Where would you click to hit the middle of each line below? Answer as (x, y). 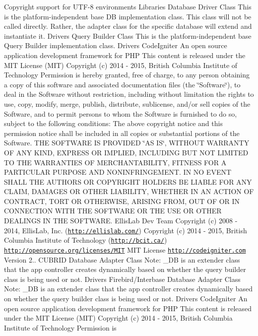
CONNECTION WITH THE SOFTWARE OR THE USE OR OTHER (113, 211)
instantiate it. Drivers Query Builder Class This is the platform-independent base (128, 35)
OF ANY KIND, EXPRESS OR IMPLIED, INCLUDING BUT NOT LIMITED (126, 152)
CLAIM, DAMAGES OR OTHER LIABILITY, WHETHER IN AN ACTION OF (129, 191)
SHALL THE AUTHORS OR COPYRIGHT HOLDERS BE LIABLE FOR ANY (128, 181)
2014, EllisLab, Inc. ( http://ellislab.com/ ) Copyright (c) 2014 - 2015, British (126, 230)
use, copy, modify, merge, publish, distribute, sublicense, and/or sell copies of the (127, 103)
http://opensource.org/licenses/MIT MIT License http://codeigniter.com (125, 249)
